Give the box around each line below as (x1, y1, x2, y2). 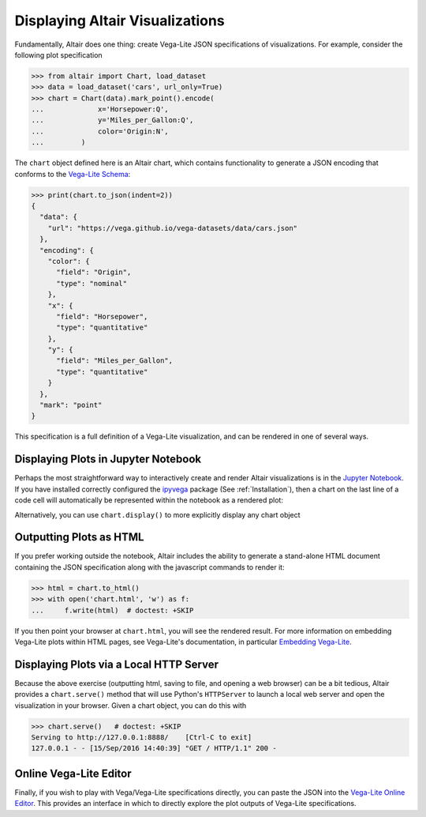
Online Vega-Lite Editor (14, 766, 132, 780)
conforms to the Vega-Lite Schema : (14, 169, 131, 179)
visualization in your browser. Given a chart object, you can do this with (14, 700, 247, 710)
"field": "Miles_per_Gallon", (56, 356, 174, 365)
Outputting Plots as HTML (14, 530, 144, 544)
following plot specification (14, 50, 103, 59)
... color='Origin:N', (31, 126, 169, 136)
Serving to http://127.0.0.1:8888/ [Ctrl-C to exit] (31, 733, 252, 742)
